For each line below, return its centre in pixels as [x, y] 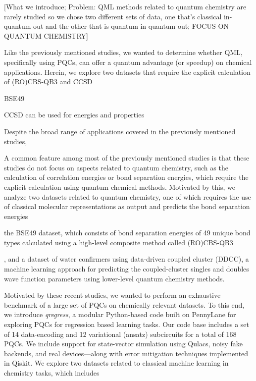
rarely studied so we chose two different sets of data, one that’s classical [113, 16]
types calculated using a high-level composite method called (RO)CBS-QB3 [119, 242]
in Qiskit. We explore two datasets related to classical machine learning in [116, 363]
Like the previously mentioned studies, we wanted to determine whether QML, [123, 52]
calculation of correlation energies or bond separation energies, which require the [126, 177]
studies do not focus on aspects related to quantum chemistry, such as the [116, 167]
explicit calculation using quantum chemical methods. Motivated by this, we [120, 187]
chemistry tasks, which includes [52, 373]
